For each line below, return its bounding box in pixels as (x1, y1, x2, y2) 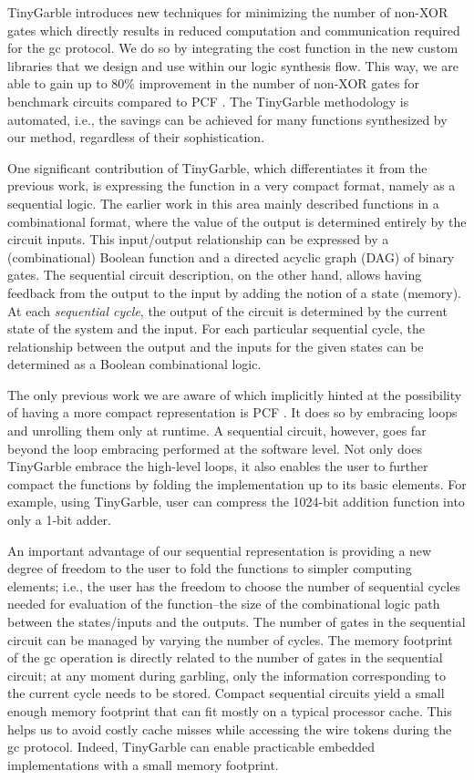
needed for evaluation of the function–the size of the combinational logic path (7, 594, 440, 613)
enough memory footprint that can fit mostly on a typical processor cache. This (7, 701, 452, 720)
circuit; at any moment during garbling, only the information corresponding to (7, 665, 447, 684)
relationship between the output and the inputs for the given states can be (7, 336, 424, 355)
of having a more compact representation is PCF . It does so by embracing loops (7, 403, 458, 422)
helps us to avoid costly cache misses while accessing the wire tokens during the (7, 719, 452, 738)
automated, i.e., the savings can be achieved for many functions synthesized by (7, 109, 448, 128)
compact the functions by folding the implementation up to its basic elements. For (7, 474, 467, 493)
